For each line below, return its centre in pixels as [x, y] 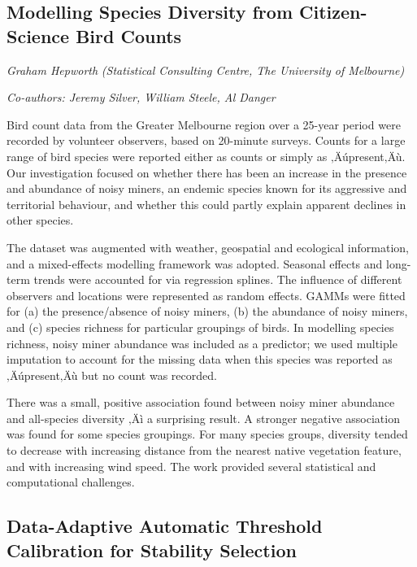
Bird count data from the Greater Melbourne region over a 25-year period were [204, 124]
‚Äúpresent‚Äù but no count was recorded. [112, 375]
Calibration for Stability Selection [152, 550]
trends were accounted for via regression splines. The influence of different [218, 279]
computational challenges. [71, 482]
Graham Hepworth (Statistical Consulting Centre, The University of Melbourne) [206, 70]
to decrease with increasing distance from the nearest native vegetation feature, [204, 450]
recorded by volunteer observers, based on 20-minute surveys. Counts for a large [206, 140]
